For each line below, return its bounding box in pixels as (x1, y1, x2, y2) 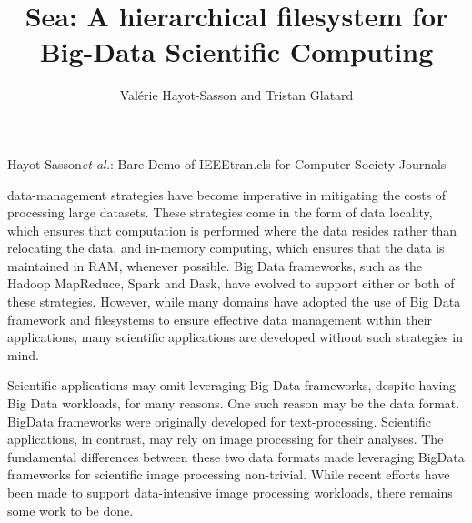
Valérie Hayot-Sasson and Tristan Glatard (119, 85, 354, 105)
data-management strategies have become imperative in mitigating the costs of (7, 185, 447, 204)
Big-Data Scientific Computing (39, 33, 434, 70)
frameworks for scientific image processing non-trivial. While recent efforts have (7, 465, 450, 484)
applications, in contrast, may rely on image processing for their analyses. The (7, 429, 444, 448)
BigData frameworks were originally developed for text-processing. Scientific (7, 411, 431, 430)
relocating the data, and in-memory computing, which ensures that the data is (7, 238, 445, 257)
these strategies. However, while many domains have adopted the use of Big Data (7, 292, 461, 311)
